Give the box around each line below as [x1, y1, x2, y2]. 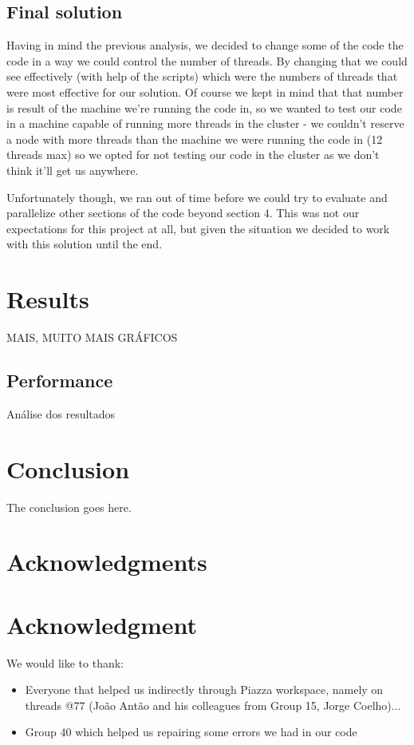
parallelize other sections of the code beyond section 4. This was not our [6, 204, 360, 221]
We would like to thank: [6, 654, 124, 671]
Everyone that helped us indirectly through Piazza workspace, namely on [25, 681, 384, 698]
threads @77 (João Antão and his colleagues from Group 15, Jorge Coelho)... [25, 696, 401, 713]
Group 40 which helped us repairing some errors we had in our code [25, 723, 357, 740]
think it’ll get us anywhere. [6, 161, 139, 178]
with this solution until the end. [6, 236, 163, 252]
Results [6, 283, 89, 315]
